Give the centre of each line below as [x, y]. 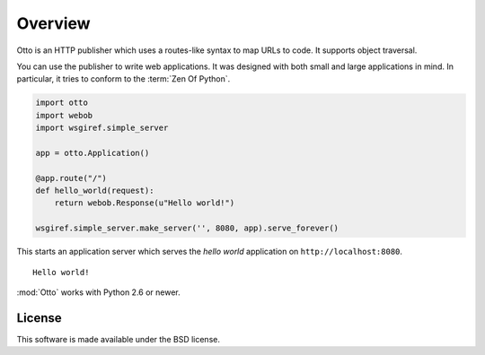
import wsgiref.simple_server [102, 128]
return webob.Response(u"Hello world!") [145, 203]
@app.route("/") [71, 178]
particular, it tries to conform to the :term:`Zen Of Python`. [123, 79]
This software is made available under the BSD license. [118, 339]
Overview [53, 23]
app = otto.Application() [93, 153]
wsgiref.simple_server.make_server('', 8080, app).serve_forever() [187, 228]
